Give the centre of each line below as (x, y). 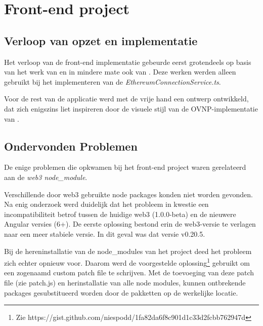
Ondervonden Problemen (71, 146)
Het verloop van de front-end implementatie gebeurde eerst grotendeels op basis (128, 62)
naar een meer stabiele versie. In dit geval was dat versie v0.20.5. (105, 233)
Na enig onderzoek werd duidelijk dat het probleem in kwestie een (106, 204)
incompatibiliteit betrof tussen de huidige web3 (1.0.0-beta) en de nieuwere (120, 214)
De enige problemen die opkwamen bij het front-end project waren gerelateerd (125, 167)
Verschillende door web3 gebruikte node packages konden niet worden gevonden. (128, 194)
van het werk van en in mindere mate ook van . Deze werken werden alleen (120, 72)
